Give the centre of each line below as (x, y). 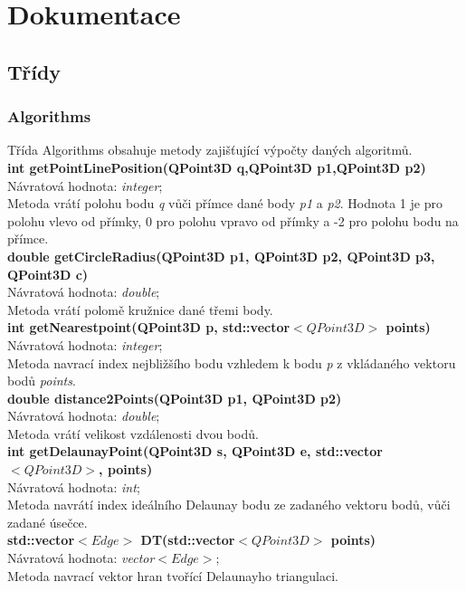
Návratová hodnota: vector (81, 558)
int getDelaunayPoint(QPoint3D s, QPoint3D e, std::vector (195, 451)
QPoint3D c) (48, 274)
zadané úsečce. (48, 522)
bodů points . (42, 381)
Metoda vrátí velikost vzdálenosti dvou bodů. (133, 433)
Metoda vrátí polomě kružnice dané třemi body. (140, 309)
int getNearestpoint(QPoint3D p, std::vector (149, 327)
